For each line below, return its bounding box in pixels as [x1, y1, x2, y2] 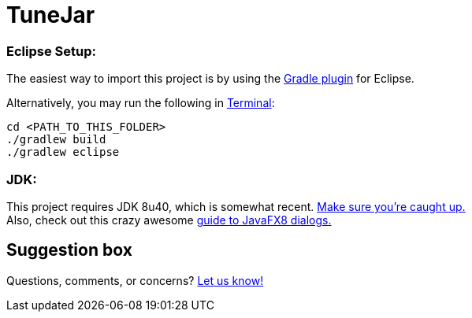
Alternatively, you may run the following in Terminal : [6, 96, 275, 110]
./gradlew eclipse [6, 146, 120, 159]
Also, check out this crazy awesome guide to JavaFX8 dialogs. [6, 213, 332, 227]
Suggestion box [6, 240, 132, 261]
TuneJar [6, 2, 95, 28]
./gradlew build [6, 133, 106, 146]
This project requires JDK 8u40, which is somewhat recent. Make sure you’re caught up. [6, 199, 466, 213]
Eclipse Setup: [6, 43, 96, 59]
